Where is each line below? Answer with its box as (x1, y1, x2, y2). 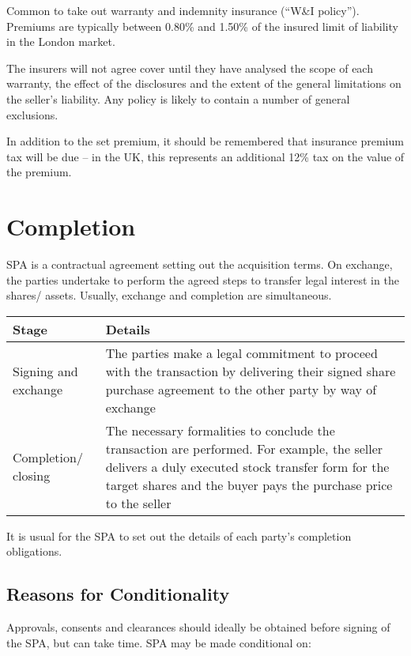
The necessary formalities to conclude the (105, 420, 335, 439)
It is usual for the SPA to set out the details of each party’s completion (6, 527, 352, 544)
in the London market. (6, 33, 115, 50)
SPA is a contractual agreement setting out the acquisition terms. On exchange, (6, 256, 393, 273)
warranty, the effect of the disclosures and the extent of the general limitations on (6, 75, 402, 92)
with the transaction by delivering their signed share (105, 361, 396, 380)
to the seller (105, 493, 172, 512)
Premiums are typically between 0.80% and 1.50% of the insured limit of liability (6, 17, 398, 34)
